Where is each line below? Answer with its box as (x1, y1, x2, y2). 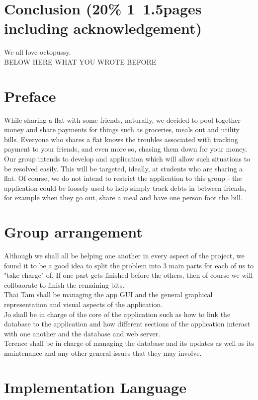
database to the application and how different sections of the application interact (4, 319, 251, 329)
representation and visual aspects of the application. (4, 299, 163, 310)
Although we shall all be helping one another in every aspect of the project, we (4, 250, 245, 261)
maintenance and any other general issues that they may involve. (4, 348, 202, 358)
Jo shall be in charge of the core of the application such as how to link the (4, 309, 231, 319)
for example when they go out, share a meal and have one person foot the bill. (4, 192, 243, 203)
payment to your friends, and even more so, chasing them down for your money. (4, 144, 248, 154)
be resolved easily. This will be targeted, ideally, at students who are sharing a (4, 163, 243, 173)
